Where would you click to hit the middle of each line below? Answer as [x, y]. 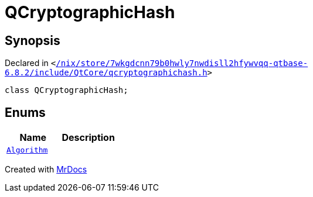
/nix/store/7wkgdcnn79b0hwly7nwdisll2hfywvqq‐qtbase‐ [182, 63]
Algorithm [27, 150]
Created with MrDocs [46, 170]
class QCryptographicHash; [67, 90]
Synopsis [33, 40]
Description [88, 138]
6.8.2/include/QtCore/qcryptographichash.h [106, 73]
